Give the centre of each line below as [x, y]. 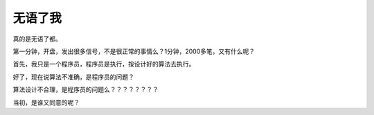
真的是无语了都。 [37, 39]
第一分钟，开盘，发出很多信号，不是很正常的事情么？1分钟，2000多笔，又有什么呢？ [134, 51]
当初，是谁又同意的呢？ [46, 102]
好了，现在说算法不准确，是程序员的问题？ [73, 77]
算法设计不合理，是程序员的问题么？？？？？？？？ [86, 89]
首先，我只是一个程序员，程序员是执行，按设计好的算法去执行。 [104, 64]
